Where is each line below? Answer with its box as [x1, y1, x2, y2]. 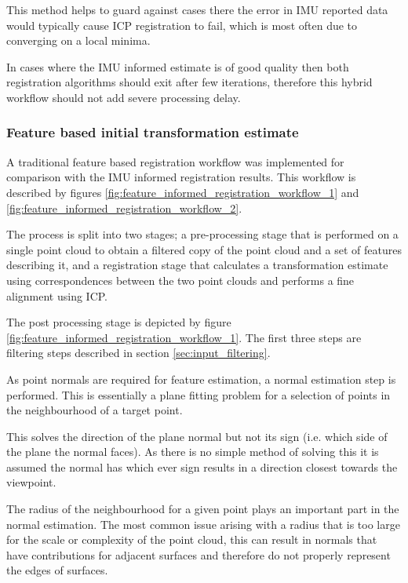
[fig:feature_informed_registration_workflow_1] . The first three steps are [6, 329, 362, 345]
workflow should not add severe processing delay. [6, 89, 241, 105]
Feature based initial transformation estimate [6, 122, 299, 142]
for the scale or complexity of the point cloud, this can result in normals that [6, 531, 377, 548]
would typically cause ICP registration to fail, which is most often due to [6, 16, 358, 33]
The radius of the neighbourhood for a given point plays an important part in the [6, 501, 399, 517]
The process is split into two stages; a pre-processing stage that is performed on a [6, 226, 399, 242]
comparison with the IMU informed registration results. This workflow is [6, 169, 356, 185]
